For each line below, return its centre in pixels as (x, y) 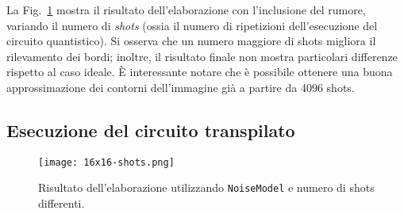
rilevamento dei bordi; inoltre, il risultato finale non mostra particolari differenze (202, 56)
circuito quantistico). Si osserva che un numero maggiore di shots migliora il (191, 41)
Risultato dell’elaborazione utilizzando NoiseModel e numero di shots (206, 187)
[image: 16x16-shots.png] (106, 162)
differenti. (62, 203)
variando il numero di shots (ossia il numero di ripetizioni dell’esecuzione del (192, 25)
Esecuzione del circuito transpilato (151, 130)
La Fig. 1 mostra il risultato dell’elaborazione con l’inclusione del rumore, (186, 10)
